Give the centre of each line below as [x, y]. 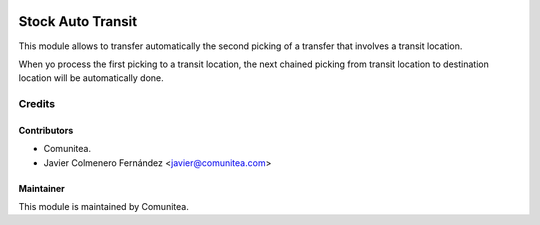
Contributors [46, 130]
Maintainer [41, 188]
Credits [36, 104]
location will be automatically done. [91, 78]
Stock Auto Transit [78, 21]
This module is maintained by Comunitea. [103, 207]
